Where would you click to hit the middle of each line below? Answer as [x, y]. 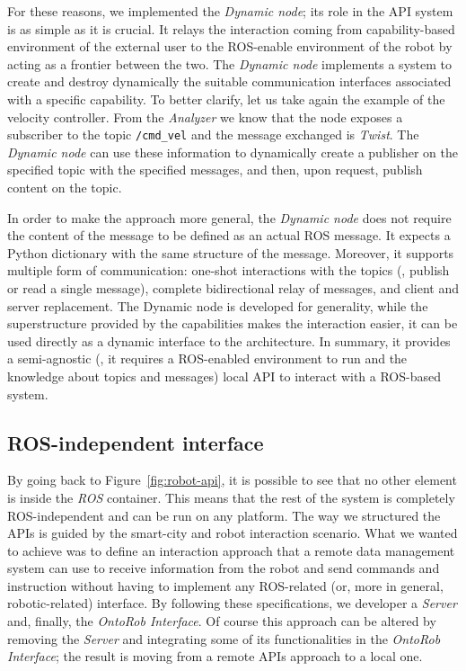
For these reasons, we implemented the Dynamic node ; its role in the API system [230, 11]
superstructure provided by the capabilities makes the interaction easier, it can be [233, 323]
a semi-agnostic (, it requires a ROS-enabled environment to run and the [207, 358]
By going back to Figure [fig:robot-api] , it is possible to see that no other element [232, 480]
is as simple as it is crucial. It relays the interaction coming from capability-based [231, 28]
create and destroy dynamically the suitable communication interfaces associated [229, 81]
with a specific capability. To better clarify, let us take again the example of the [226, 98]
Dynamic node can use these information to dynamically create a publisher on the [233, 152]
